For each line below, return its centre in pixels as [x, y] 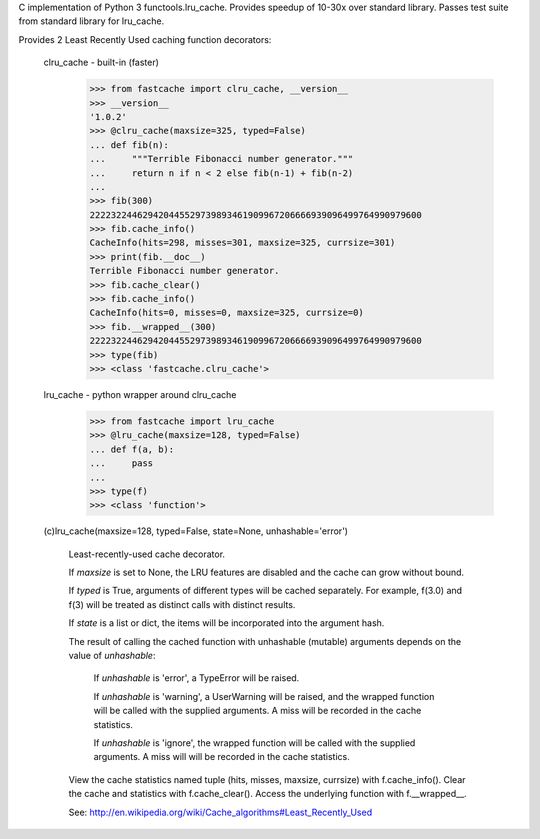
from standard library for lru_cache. [91, 21]
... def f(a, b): [132, 449]
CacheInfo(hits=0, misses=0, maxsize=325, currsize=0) [226, 313]
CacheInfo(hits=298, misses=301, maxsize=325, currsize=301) [242, 243]
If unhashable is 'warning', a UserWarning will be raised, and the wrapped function [264, 696]
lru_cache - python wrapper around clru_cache [140, 394]
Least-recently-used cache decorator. [146, 554]
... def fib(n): [129, 144]
